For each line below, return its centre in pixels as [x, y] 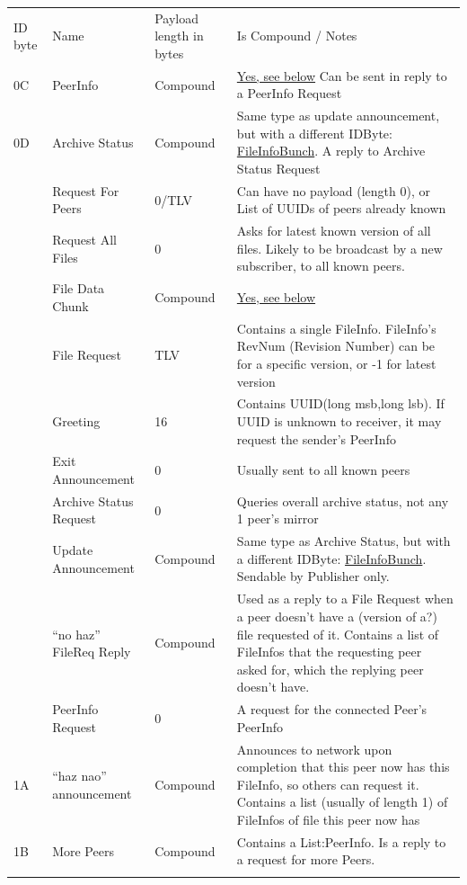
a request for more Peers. [306, 859]
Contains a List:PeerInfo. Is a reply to [341, 841]
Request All [84, 240]
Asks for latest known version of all [334, 231]
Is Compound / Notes [297, 36]
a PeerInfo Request [289, 93]
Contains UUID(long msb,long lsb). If [340, 403]
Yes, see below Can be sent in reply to [342, 75]
